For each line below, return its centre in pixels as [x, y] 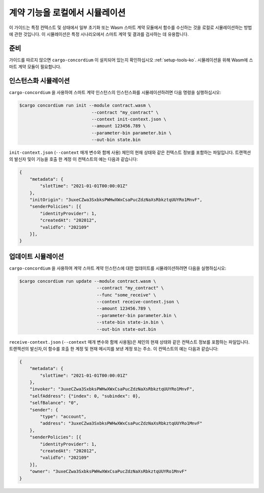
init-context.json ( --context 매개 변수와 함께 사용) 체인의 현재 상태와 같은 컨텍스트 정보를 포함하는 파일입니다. [121, 152]
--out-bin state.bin [116, 140]
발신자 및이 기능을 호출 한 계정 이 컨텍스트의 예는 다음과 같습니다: [76, 159]
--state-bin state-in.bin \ [130, 322]
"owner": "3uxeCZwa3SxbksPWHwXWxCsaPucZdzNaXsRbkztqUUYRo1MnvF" [108, 471]
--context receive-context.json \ [138, 302]
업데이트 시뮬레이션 [36, 257]
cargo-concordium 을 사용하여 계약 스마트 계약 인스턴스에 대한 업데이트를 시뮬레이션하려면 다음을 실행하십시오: [118, 268]
